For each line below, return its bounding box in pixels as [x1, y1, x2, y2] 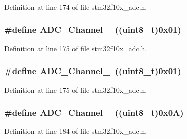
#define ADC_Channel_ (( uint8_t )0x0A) [4, 106, 184, 119]
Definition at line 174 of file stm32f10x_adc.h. [4, 2, 147, 12]
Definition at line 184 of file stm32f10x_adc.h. [4, 126, 147, 136]
